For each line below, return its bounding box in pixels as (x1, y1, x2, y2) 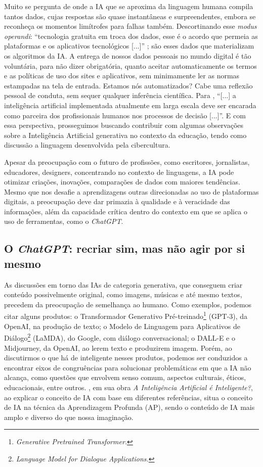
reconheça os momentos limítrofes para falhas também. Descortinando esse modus (4, 21, 257, 31)
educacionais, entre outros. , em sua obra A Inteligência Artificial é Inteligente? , (4, 382, 253, 392)
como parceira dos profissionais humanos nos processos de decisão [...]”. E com (4, 110, 246, 120)
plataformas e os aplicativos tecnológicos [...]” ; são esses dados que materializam (4, 40, 254, 51)
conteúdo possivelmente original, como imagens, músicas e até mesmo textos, (4, 289, 242, 300)
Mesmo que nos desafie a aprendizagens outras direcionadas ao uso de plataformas (4, 186, 259, 197)
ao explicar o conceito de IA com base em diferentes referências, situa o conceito (4, 392, 253, 402)
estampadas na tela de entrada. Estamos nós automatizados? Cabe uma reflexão (4, 80, 253, 90)
